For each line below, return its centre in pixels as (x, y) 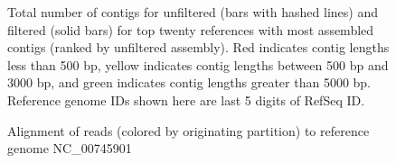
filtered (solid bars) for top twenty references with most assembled (191, 29)
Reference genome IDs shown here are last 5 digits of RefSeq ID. (186, 100)
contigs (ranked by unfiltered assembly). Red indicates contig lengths (198, 47)
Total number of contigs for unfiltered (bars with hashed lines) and (193, 12)
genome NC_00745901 (70, 148)
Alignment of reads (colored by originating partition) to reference (189, 130)
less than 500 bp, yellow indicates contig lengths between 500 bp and (198, 64)
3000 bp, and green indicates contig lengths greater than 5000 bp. (189, 82)
